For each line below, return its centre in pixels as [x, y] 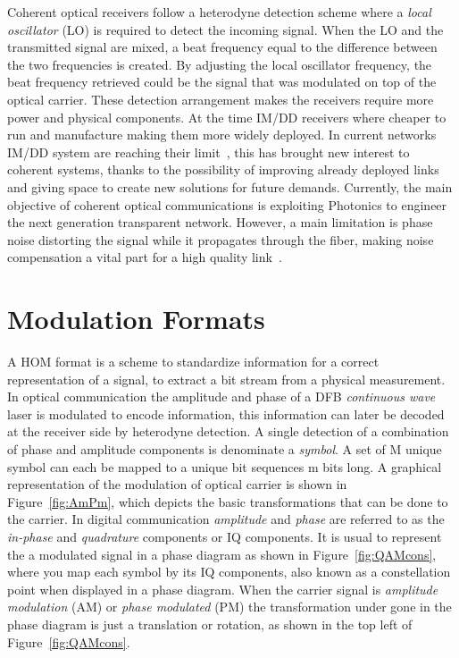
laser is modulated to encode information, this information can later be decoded [226, 413]
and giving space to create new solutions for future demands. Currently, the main [230, 186]
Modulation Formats [136, 319]
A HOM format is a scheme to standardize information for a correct [193, 362]
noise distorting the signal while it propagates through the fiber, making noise [221, 239]
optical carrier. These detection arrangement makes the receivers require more [221, 99]
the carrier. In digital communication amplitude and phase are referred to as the [226, 519]
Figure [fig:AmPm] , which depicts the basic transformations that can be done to [228, 501]
